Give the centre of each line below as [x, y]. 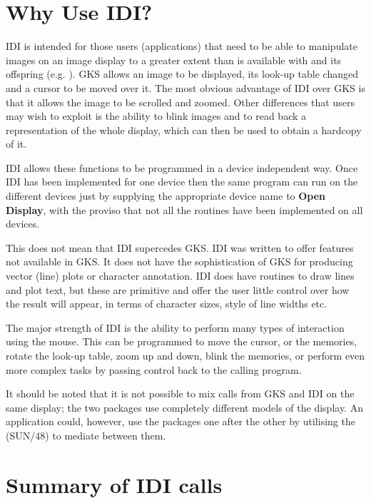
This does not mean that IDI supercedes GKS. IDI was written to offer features [180, 247]
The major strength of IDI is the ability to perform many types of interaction [175, 327]
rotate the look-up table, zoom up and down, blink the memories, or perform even [185, 355]
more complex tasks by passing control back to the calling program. [154, 369]
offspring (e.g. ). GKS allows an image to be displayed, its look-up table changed [182, 74]
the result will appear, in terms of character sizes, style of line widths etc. [167, 304]
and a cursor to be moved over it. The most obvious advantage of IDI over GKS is [185, 87]
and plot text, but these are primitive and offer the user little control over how [178, 289]
